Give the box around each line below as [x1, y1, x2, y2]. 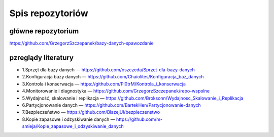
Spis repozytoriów [9, 8, 88, 19]
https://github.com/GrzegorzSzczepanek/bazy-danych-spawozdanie [9, 40, 154, 47]
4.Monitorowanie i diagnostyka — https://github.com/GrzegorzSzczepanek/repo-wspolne [22, 88, 210, 94]
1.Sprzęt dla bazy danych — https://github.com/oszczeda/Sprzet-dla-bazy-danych [22, 66, 195, 73]
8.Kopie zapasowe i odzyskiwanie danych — [22, 116, 115, 122]
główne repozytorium [9, 27, 79, 35]
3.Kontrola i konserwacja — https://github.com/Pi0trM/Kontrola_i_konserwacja [22, 81, 186, 87]
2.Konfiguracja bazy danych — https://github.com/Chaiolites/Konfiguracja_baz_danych [22, 74, 204, 80]
